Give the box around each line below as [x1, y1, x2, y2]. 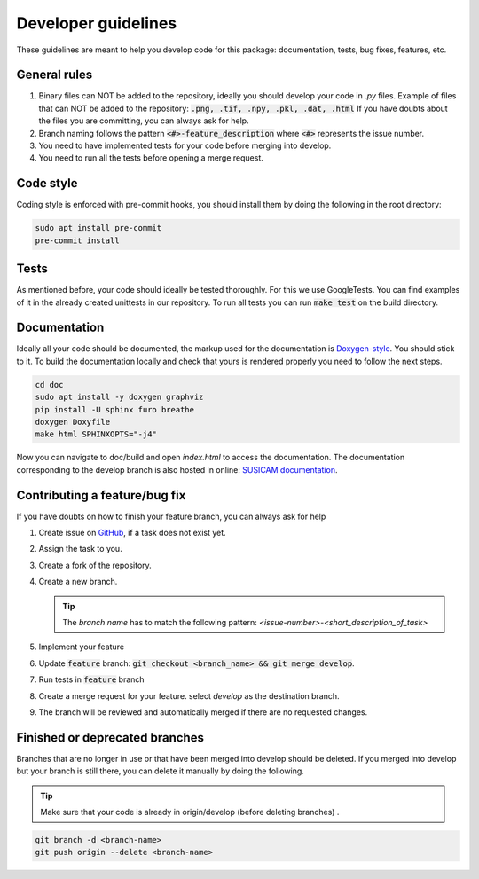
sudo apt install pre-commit [35, 223, 162, 233]
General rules [16, 67, 93, 82]
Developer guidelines [16, 13, 177, 33]
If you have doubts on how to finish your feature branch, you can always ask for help [16, 511, 326, 522]
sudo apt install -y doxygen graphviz [35, 392, 204, 403]
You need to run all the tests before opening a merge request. [38, 153, 263, 163]
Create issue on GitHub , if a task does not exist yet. [38, 528, 226, 538]
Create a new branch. [38, 577, 118, 587]
